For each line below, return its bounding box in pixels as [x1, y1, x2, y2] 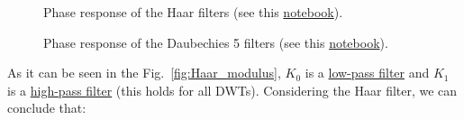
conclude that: [7, 98, 86, 117]
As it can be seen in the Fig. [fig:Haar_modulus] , [7, 63, 281, 82]
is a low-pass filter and [305, 63, 430, 82]
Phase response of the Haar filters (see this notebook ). [43, 3, 343, 21]
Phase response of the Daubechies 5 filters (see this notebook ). [43, 32, 388, 51]
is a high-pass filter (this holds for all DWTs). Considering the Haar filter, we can [7, 80, 458, 99]
